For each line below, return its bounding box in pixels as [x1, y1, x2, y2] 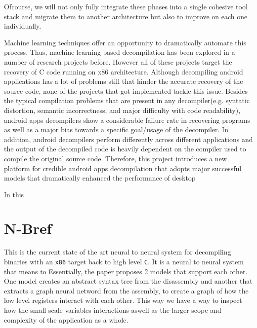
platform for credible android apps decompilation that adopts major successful [4, 163, 242, 173]
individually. [4, 21, 42, 31]
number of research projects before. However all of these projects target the [4, 56, 232, 67]
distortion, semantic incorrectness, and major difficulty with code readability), [4, 105, 241, 115]
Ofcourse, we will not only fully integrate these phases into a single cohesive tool [4, 1, 248, 11]
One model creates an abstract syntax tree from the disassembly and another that [4, 276, 253, 286]
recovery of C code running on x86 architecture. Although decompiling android [4, 66, 243, 76]
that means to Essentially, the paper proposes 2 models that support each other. [4, 266, 248, 276]
